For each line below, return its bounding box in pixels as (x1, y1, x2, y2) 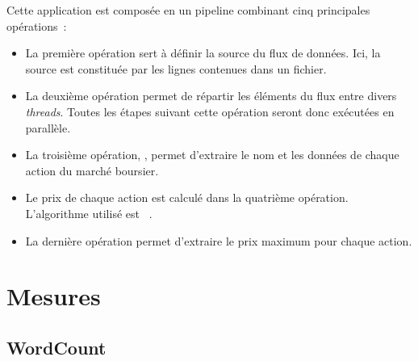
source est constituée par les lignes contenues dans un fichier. (25, 60, 327, 77)
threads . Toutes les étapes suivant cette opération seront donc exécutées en (25, 103, 395, 120)
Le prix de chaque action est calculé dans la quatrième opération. (25, 189, 349, 206)
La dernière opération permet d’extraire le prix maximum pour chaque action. (25, 232, 412, 249)
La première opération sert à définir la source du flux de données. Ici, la (25, 44, 381, 61)
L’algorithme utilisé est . (25, 204, 153, 221)
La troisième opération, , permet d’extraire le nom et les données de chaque (25, 146, 399, 163)
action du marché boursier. (25, 162, 159, 178)
